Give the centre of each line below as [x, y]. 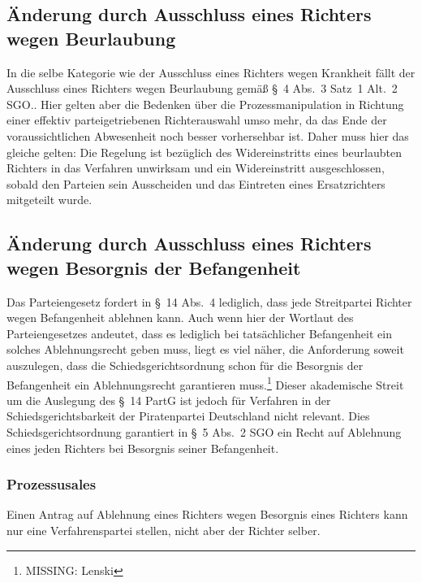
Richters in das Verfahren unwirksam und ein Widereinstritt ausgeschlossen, [196, 168]
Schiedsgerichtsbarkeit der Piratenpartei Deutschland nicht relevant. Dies [188, 416]
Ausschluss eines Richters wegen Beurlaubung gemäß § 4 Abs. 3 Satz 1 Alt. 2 [202, 88]
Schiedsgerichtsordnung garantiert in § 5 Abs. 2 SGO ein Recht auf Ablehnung [204, 431]
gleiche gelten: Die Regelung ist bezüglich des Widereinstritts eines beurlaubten [204, 152]
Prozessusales [52, 484]
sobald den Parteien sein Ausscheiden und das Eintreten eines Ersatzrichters [196, 183]
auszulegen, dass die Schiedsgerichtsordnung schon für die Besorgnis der [185, 365]
